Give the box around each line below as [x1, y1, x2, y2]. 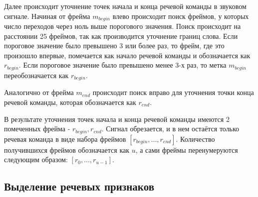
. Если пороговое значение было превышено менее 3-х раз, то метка [18, 60, 227, 70]
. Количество [176, 133, 215, 144]
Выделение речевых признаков [4, 179, 154, 194]
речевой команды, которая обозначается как [4, 97, 136, 107]
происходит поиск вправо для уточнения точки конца [92, 87, 254, 98]
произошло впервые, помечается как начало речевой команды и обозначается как [4, 50, 251, 60]
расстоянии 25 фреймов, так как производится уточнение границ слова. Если [4, 30, 238, 41]
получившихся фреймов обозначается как [4, 144, 130, 155]
